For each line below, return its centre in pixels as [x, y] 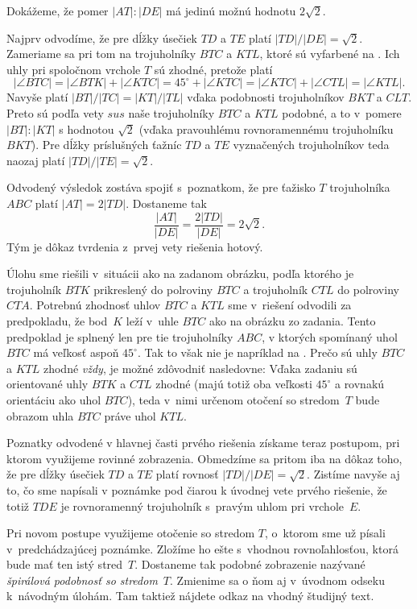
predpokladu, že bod [57, 320]
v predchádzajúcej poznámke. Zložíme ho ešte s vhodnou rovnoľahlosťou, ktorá [202, 548]
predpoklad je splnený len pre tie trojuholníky [120, 336]
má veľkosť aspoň [76, 352]
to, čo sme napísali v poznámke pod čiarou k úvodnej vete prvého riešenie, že [197, 489]
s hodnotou [87, 128]
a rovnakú [359, 384]
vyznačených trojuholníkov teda [311, 145]
